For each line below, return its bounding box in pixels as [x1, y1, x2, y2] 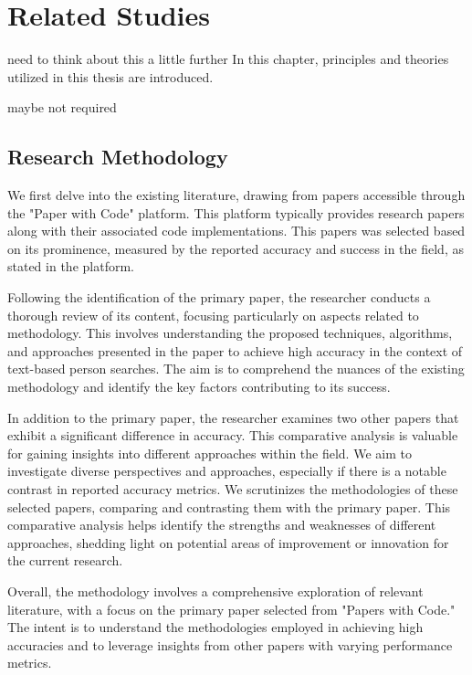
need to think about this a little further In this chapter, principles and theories [7, 49, 449, 69]
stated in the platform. [7, 257, 134, 276]
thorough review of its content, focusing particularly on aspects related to [7, 305, 419, 324]
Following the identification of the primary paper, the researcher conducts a [7, 288, 431, 307]
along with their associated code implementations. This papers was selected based [7, 221, 466, 240]
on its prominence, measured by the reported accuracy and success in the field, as [7, 238, 464, 258]
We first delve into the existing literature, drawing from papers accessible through [7, 185, 466, 205]
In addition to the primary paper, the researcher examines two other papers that [7, 407, 459, 427]
